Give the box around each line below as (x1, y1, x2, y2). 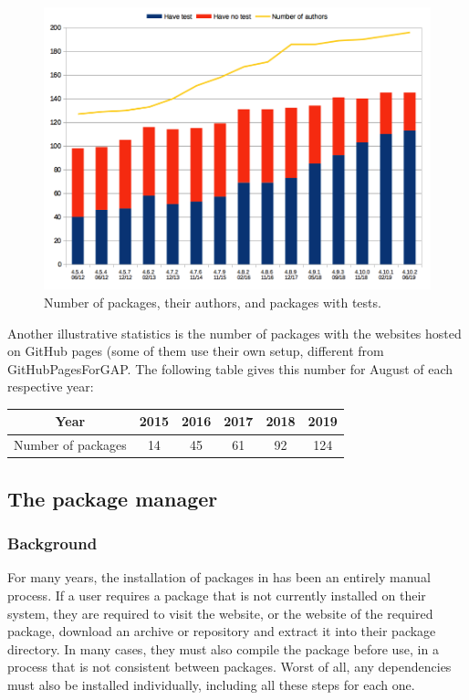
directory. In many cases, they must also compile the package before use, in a (7, 639, 439, 658)
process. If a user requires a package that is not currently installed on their (7, 586, 426, 604)
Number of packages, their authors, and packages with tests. (44, 293, 381, 311)
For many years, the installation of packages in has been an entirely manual (7, 568, 431, 587)
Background (7, 532, 98, 555)
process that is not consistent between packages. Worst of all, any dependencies (7, 657, 452, 676)
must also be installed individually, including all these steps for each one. (7, 674, 415, 694)
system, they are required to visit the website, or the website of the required (7, 603, 433, 622)
